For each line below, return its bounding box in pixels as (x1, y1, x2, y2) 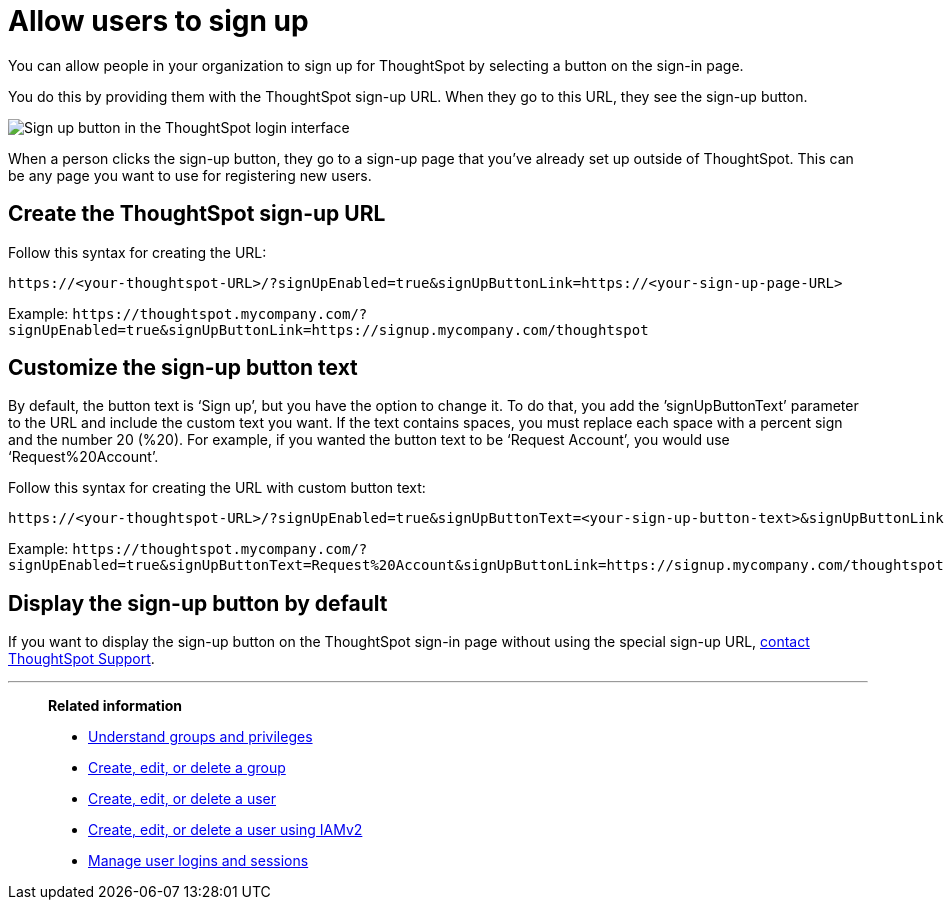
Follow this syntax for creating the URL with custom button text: (8, 479, 426, 497)
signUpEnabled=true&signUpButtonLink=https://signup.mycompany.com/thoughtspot (8, 321, 649, 338)
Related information (48, 697, 183, 715)
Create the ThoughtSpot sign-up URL (8, 201, 386, 227)
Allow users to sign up (8, 4, 309, 38)
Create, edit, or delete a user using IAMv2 (88, 821, 363, 839)
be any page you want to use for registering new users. (8, 166, 372, 184)
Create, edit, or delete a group (88, 759, 286, 777)
